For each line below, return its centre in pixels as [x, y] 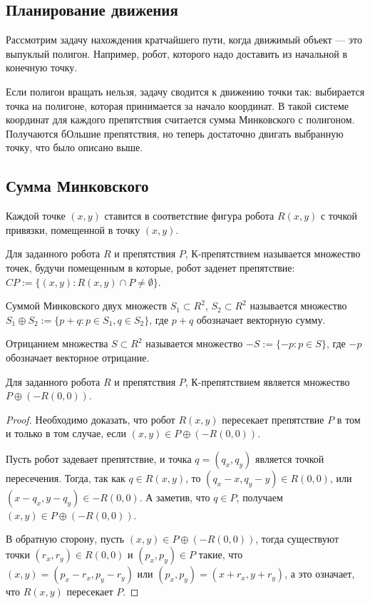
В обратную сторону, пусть [65, 539]
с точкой [339, 216]
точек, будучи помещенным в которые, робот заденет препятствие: [150, 267]
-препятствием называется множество [279, 254]
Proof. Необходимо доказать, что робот [91, 419]
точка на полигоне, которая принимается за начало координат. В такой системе [177, 105]
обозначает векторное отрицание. [78, 357]
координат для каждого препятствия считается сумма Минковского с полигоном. [180, 119]
